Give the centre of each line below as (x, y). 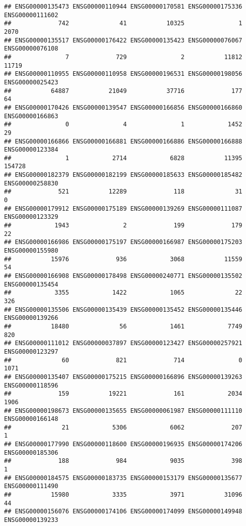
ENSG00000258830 (31, 183)
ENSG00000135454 (31, 284)
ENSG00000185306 (31, 452)
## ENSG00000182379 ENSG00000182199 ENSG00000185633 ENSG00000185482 (123, 175)
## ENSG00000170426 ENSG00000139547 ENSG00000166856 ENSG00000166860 (123, 107)
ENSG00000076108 (31, 49)
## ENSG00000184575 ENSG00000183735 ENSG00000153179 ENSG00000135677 (123, 478)
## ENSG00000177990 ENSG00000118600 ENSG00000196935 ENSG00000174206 (123, 444)
